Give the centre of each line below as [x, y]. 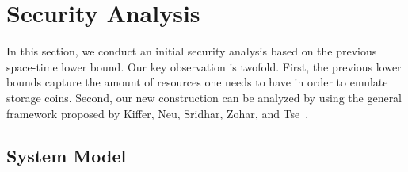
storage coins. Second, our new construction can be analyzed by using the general [204, 97]
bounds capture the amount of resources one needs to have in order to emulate [197, 82]
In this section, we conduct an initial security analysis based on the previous [192, 51]
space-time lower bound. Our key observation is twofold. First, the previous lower [204, 66]
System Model [67, 156]
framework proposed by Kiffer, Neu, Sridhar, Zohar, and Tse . [158, 113]
